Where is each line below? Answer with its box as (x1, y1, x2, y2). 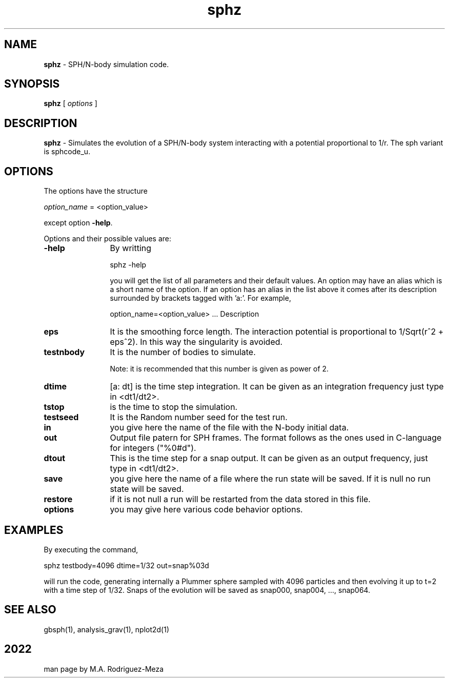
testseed (44, 412, 79, 423)
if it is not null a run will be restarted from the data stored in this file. (110, 494, 371, 505)
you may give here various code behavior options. (110, 504, 303, 515)
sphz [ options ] (44, 99, 97, 108)
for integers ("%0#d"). (110, 443, 196, 453)
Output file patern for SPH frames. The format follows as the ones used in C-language (110, 432, 442, 443)
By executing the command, (44, 545, 138, 554)
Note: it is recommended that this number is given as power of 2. (110, 364, 329, 374)
